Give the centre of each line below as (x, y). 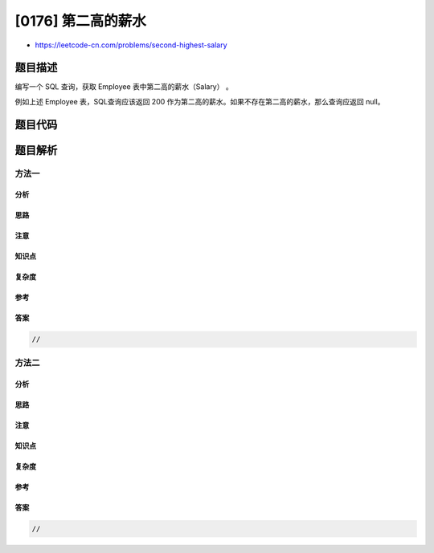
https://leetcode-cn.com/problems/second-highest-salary (131, 45)
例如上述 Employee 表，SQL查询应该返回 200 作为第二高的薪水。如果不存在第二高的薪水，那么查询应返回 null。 (200, 101)
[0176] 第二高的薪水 (80, 21)
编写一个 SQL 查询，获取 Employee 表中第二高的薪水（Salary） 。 (124, 87)
